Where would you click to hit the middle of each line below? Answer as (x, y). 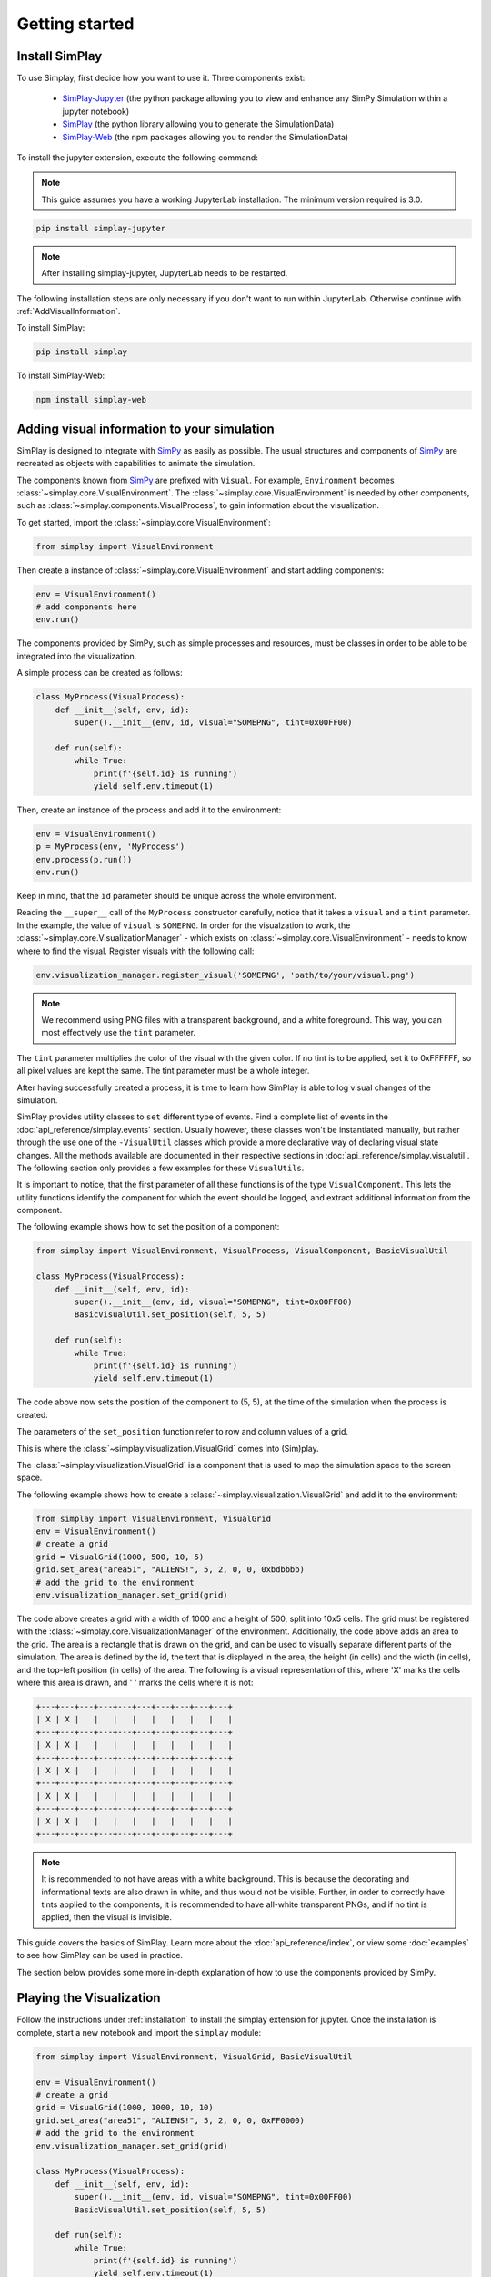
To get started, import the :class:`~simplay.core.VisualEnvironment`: (144, 522)
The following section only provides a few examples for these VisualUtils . (160, 1168)
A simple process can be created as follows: (100, 673)
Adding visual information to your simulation (145, 429)
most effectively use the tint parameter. (118, 1033)
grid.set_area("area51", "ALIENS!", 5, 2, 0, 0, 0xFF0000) (170, 2120)
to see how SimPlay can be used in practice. (100, 1955)
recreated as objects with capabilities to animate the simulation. (136, 464)
